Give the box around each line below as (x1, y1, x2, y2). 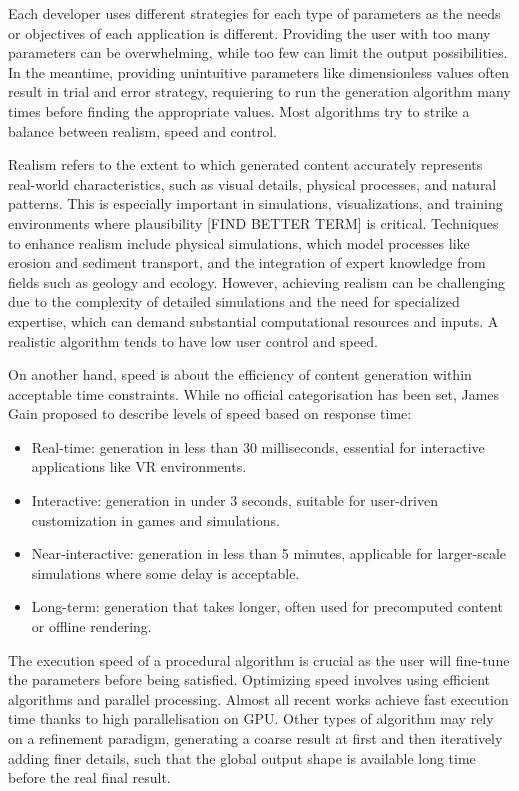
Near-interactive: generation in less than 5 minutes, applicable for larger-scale (31, 543, 506, 564)
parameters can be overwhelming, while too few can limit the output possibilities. (8, 42, 508, 63)
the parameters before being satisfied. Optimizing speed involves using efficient (8, 669, 491, 690)
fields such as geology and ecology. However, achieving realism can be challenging (8, 271, 505, 292)
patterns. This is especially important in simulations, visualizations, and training (8, 193, 503, 214)
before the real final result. (8, 767, 171, 788)
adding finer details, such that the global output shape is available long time (8, 747, 476, 768)
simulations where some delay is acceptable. (31, 562, 300, 583)
